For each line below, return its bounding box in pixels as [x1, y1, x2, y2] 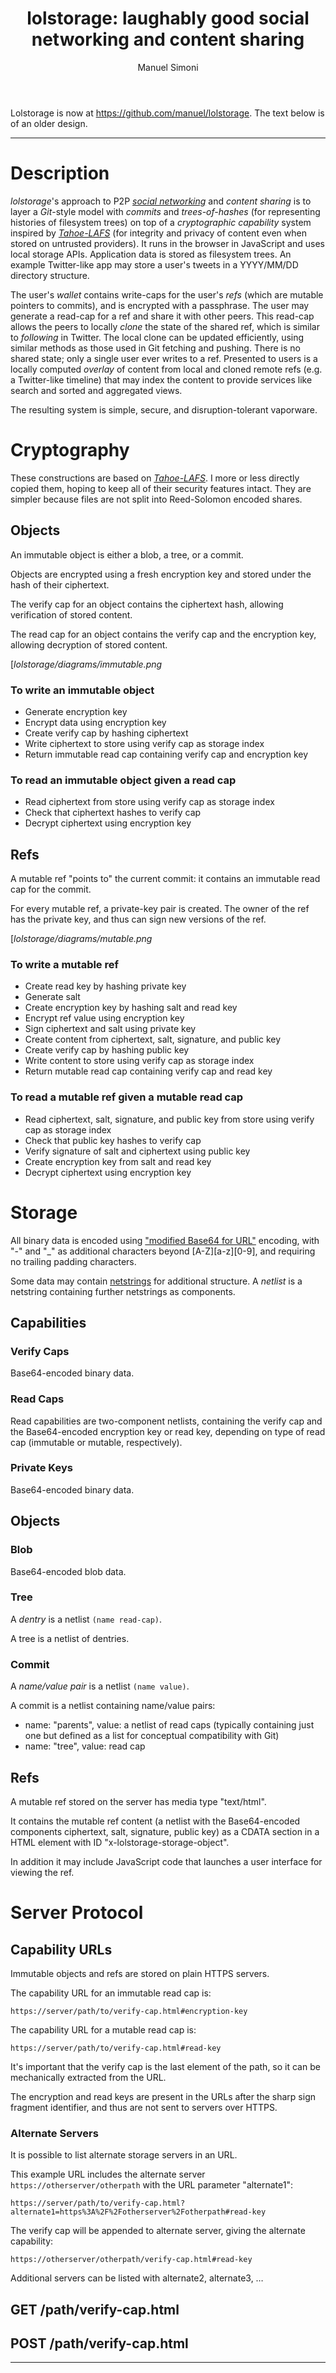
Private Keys [10, 1461, 73, 1475]
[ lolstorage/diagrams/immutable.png [10, 658, 163, 670]
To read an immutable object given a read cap [10, 773, 237, 787]
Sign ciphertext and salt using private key [24, 1023, 197, 1035]
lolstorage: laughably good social [26, 7, 310, 30]
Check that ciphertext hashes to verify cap [24, 807, 202, 819]
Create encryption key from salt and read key [24, 1155, 212, 1167]
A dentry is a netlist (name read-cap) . [10, 1613, 163, 1625]
